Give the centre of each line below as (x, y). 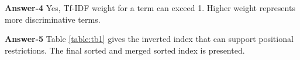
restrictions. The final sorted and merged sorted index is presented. (125, 50)
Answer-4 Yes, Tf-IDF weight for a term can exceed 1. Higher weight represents (150, 8)
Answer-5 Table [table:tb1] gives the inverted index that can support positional (149, 39)
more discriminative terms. (53, 19)
